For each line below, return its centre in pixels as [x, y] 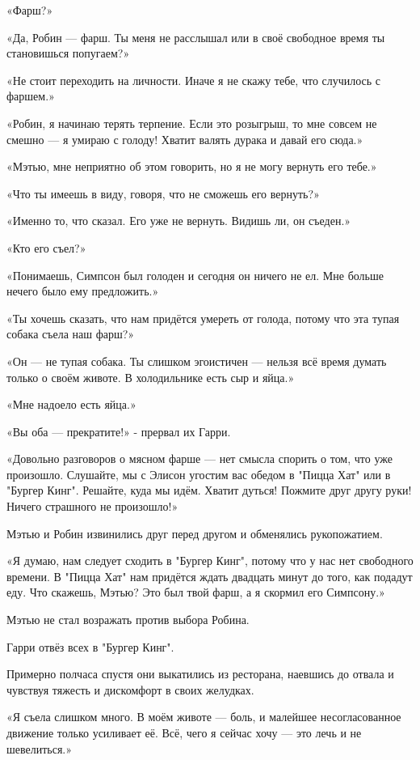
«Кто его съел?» [46, 247]
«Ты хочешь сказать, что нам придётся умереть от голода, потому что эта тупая [203, 318]
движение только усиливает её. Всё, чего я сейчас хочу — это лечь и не [184, 732]
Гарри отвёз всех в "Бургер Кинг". [90, 646]
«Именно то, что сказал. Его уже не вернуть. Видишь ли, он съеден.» [179, 221]
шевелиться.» [40, 748]
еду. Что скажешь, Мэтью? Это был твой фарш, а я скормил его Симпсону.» [196, 592]
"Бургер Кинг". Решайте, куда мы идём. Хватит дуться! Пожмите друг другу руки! [209, 490]
